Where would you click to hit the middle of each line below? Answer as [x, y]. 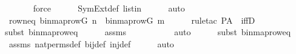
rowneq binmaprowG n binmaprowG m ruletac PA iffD [132, 20]
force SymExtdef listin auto [109, 8]
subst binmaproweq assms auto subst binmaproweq [148, 32]
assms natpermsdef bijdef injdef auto [91, 43]
